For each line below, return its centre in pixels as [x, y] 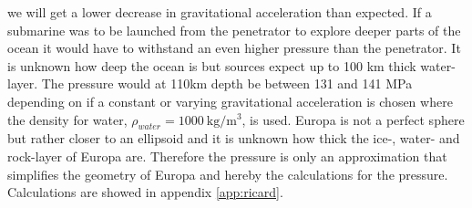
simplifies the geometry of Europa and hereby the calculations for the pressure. [228, 174]
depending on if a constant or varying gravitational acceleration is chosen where [230, 101]
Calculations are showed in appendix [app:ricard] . [145, 192]
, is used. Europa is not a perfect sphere [353, 119]
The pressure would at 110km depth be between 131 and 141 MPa [227, 83]
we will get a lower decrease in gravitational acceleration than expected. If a [220, 12]
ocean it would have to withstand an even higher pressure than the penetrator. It [234, 48]
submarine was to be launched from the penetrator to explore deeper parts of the [234, 30]
